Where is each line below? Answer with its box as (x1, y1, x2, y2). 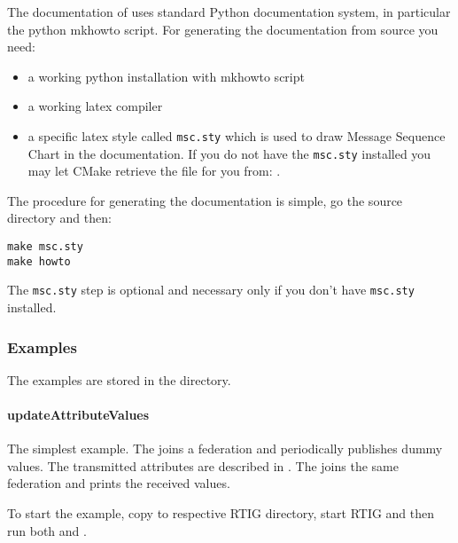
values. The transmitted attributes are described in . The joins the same (7, 456, 399, 475)
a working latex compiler (27, 97, 163, 115)
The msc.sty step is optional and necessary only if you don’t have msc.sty (7, 280, 415, 299)
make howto (7, 255, 71, 268)
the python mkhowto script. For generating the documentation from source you (7, 20, 439, 38)
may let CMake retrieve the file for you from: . (27, 161, 281, 180)
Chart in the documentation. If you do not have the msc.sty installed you (27, 144, 431, 162)
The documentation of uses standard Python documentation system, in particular (7, 3, 451, 20)
